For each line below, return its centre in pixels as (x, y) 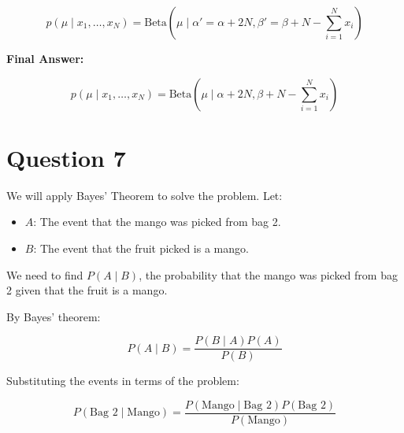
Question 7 (66, 157)
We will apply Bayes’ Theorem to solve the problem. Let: (145, 195)
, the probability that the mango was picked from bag (268, 274)
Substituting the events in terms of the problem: (123, 381)
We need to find (45, 274)
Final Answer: (45, 58)
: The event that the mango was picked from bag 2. (157, 222)
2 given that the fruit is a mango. (87, 290)
